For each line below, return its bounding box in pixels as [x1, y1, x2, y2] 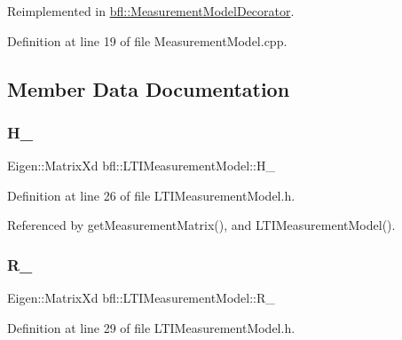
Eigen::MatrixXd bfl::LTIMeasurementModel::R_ [7, 289, 275, 307]
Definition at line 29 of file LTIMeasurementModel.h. [7, 318, 296, 336]
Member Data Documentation [7, 75, 290, 102]
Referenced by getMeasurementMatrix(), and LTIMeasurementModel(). [7, 216, 396, 234]
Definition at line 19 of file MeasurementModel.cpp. [7, 31, 288, 50]
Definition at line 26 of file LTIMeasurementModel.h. [7, 186, 296, 204]
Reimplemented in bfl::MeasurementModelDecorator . [7, 2, 295, 20]
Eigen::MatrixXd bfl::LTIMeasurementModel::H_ [7, 156, 275, 175]
